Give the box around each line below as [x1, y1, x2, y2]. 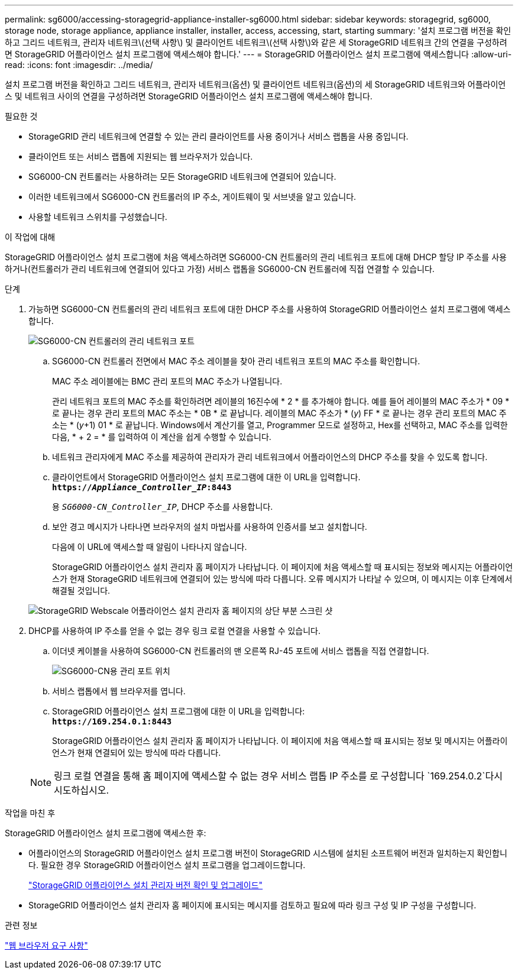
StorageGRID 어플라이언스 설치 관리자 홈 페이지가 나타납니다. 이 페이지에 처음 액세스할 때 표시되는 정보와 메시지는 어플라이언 [52, 562, 513, 572]
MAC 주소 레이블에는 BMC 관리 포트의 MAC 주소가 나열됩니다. [52, 376, 283, 386]
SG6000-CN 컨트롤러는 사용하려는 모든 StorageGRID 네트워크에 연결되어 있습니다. [28, 171, 336, 182]
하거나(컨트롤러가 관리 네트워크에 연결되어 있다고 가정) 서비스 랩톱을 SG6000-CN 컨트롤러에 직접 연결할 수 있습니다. [5, 264, 435, 274]
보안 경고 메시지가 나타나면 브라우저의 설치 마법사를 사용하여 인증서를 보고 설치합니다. [52, 522, 367, 532]
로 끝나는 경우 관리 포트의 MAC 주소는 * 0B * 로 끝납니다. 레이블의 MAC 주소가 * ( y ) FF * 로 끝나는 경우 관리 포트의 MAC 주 [52, 408, 507, 418]
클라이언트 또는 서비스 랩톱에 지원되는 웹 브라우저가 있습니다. [28, 151, 253, 161]
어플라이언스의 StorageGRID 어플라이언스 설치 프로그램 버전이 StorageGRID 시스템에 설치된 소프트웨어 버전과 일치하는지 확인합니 [28, 848, 507, 858]
